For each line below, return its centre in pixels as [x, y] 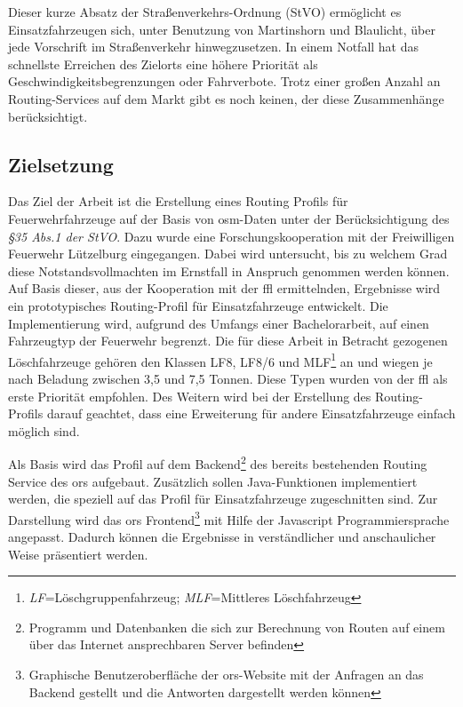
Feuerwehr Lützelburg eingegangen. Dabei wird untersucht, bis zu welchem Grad [228, 254]
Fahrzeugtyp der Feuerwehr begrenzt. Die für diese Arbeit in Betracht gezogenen [228, 341]
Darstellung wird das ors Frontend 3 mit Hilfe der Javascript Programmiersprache [229, 518]
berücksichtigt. [48, 116]
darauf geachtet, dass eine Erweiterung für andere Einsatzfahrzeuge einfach [251, 413]
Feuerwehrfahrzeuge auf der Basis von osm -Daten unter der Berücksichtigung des [229, 218]
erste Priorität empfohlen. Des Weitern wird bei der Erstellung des [190, 396]
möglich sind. [44, 430]
